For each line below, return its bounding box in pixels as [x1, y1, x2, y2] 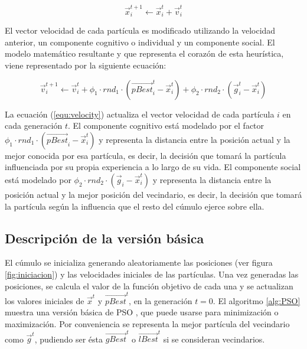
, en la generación [129, 294, 192, 306]
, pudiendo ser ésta [34, 332, 103, 345]
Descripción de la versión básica [5, 229, 204, 247]
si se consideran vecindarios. [163, 332, 265, 345]
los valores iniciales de [5, 294, 84, 306]
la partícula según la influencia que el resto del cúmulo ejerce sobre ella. [5, 200, 264, 212]
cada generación [5, 119, 63, 132]
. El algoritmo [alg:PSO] [213, 294, 301, 306]
